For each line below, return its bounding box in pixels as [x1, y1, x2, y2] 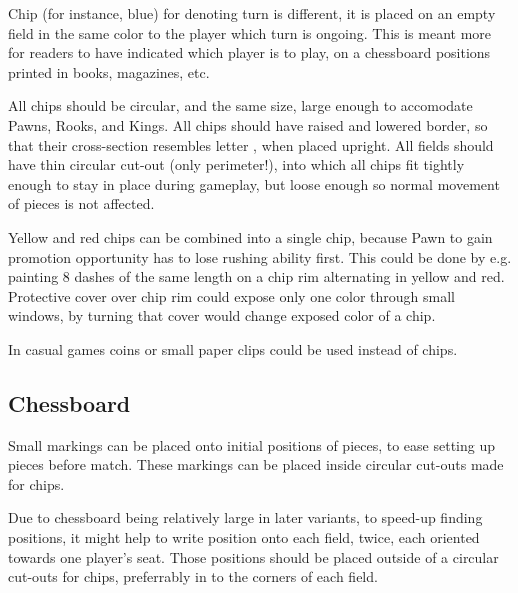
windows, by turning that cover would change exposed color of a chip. [8, 305, 436, 326]
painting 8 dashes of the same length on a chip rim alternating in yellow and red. [8, 266, 505, 287]
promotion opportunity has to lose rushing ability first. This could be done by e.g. [8, 246, 512, 267]
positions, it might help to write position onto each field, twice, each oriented [8, 527, 480, 548]
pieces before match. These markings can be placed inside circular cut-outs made [8, 454, 504, 475]
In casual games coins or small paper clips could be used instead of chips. [8, 338, 458, 359]
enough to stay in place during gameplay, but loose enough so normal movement [8, 173, 500, 194]
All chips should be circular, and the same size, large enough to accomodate [8, 95, 473, 116]
